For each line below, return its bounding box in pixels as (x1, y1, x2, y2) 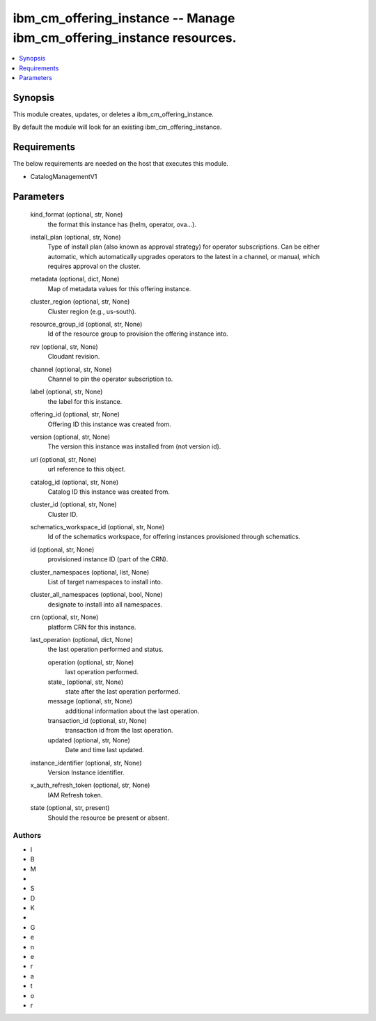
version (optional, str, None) (30, 432, 111, 441)
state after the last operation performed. (65, 687, 180, 696)
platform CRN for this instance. (47, 623, 136, 631)
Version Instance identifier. (47, 768, 125, 777)
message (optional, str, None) (47, 697, 133, 706)
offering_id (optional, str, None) (30, 410, 120, 419)
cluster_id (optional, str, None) (30, 500, 118, 508)
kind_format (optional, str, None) (30, 210, 123, 219)
